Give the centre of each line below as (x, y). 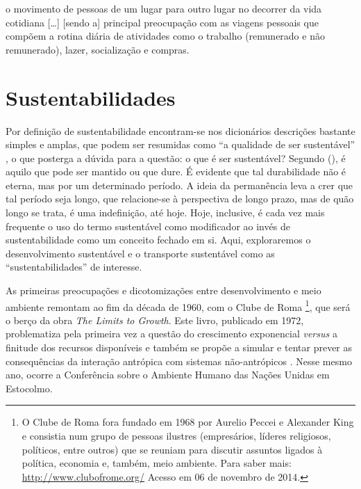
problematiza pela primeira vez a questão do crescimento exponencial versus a (171, 334)
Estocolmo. (29, 388)
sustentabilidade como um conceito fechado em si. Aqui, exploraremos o (158, 240)
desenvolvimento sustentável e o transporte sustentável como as (140, 253)
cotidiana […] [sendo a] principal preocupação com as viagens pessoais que (162, 22)
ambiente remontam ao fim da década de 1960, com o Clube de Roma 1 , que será (178, 305)
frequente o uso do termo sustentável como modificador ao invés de (148, 226)
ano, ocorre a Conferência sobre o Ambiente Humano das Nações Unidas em (168, 375)
